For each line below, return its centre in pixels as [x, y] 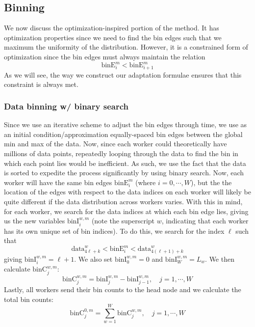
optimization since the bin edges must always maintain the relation [105, 56]
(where [146, 182]
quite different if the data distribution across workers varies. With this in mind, [123, 201]
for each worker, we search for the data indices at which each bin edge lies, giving [126, 211]
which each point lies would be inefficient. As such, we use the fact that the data [125, 163]
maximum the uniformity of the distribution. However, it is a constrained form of [126, 47]
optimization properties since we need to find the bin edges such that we [113, 37]
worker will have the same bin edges [58, 182]
